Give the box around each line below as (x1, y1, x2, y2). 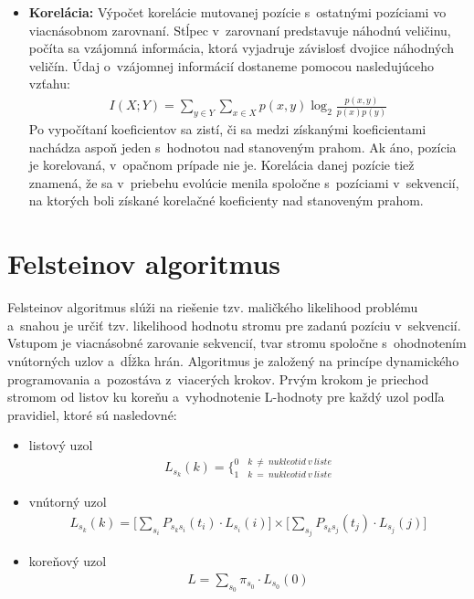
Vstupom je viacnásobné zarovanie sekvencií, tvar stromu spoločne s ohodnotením (7, 333, 467, 352)
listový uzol (28, 436, 93, 455)
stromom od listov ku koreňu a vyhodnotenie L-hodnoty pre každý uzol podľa (7, 387, 445, 406)
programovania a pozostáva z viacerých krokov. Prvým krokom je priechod (7, 369, 429, 388)
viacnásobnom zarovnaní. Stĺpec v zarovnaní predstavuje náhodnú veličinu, (28, 20, 451, 39)
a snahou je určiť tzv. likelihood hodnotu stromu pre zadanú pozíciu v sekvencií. (7, 315, 461, 334)
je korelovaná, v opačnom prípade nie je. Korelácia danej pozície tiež (28, 155, 415, 174)
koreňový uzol (28, 552, 107, 571)
